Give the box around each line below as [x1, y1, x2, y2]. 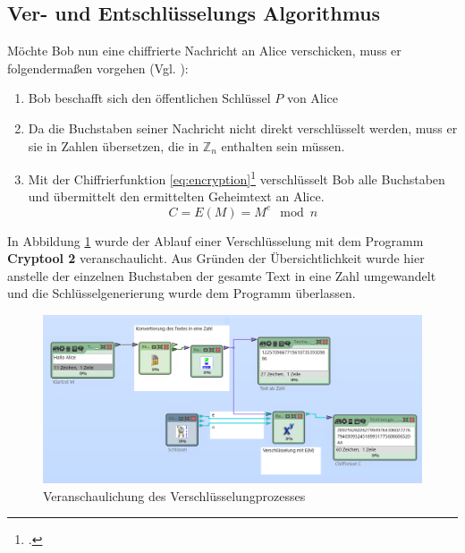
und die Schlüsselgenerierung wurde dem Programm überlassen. [7, 284, 356, 302]
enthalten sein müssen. [221, 136, 345, 155]
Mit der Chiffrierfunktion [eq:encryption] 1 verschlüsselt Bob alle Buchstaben [28, 167, 445, 188]
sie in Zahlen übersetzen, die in [28, 136, 199, 155]
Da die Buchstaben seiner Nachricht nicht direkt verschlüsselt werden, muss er [28, 118, 458, 137]
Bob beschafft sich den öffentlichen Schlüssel [28, 89, 271, 107]
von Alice [286, 89, 339, 107]
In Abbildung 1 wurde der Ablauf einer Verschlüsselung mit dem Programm [7, 231, 424, 250]
